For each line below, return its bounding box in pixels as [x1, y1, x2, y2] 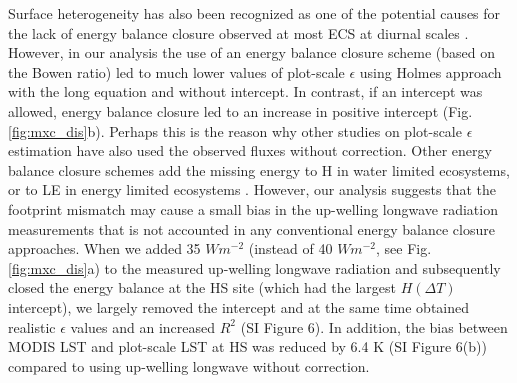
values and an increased [70, 316, 216, 337]
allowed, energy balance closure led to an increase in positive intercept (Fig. [8, 100, 473, 121]
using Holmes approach [359, 61, 502, 82]
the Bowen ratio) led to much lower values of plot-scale [8, 61, 345, 82]
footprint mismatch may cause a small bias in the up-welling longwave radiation [8, 198, 498, 219]
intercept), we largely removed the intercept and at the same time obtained [8, 296, 470, 317]
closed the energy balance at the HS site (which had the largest [8, 277, 396, 298]
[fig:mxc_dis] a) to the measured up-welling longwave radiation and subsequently [8, 257, 501, 278]
